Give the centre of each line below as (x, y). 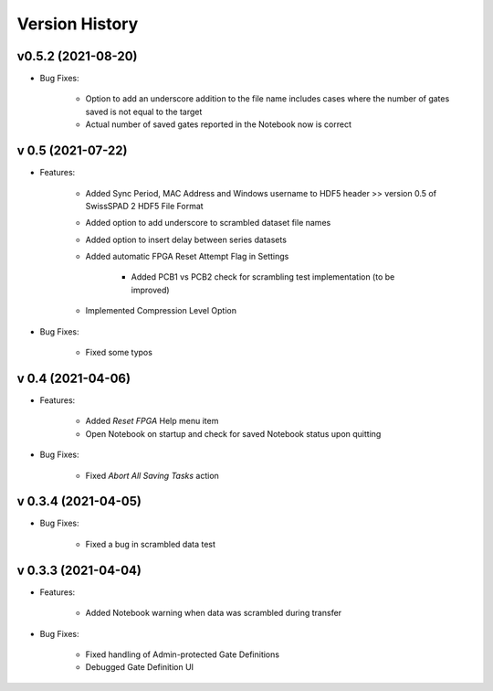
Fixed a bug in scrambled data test (151, 544)
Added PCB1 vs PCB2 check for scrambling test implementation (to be (263, 277)
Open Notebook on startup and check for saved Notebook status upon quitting (233, 433)
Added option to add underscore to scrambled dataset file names (208, 223)
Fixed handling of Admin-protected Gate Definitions (183, 654)
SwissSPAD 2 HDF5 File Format (145, 206)
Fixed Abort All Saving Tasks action (152, 475)
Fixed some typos (119, 353)
